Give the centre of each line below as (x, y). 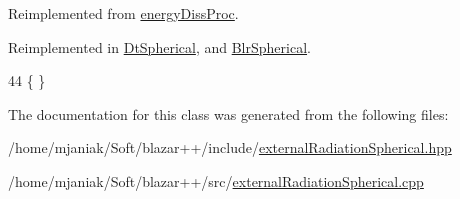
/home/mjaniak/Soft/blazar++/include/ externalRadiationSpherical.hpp (230, 147)
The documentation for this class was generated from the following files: (228, 113)
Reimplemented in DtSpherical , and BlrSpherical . (159, 46)
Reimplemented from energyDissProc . (123, 13)
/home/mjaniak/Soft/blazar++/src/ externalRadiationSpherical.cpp (216, 180)
